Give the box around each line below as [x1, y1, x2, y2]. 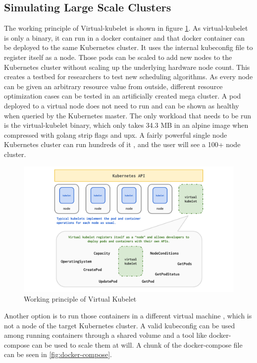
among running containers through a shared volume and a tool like [4, 330, 207, 340]
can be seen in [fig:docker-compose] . [4, 349, 112, 360]
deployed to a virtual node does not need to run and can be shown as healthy [4, 100, 239, 110]
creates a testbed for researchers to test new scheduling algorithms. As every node [4, 71, 253, 82]
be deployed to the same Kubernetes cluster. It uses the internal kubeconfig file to [4, 42, 253, 52]
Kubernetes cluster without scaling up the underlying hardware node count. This [4, 61, 250, 72]
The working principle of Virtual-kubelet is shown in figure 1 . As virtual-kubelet [4, 23, 248, 33]
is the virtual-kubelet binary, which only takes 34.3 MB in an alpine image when [4, 120, 249, 130]
